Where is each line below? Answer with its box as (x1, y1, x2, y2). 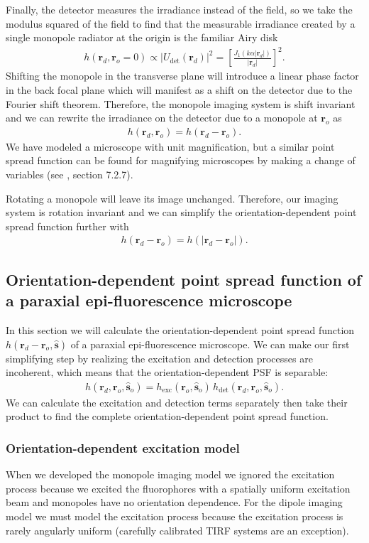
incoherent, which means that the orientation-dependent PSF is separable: (6, 365, 329, 380)
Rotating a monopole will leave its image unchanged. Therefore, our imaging (6, 190, 338, 205)
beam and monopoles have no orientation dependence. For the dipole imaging (6, 495, 343, 510)
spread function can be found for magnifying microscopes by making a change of (6, 153, 356, 168)
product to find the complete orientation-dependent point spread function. (6, 409, 329, 424)
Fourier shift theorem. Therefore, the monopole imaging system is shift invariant (6, 96, 356, 111)
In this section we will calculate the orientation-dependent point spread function (6, 322, 355, 337)
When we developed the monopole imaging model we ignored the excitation (6, 467, 335, 482)
